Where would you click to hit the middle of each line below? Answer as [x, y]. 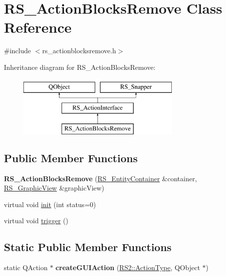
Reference [38, 27]
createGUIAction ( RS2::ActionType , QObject [128, 267]
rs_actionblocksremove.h [79, 51]
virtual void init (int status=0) [50, 204]
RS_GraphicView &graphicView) [54, 188]
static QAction [26, 267]
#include [18, 51]
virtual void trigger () [36, 221]
